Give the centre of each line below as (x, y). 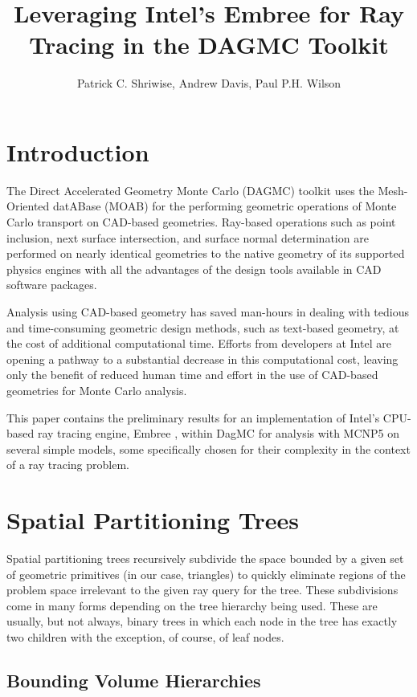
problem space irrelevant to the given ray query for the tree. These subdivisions (202, 590)
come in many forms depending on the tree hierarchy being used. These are (192, 605)
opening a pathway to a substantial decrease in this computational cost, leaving (202, 359)
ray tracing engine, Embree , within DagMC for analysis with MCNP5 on (219, 433)
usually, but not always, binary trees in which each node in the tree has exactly (202, 621)
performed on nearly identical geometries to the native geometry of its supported (206, 253)
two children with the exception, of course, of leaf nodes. (145, 637)
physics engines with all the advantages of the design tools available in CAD (194, 269)
